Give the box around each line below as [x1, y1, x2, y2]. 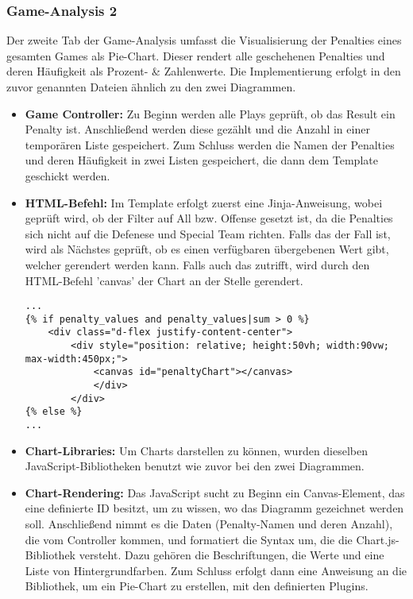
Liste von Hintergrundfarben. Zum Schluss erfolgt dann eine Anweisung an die [25, 562, 407, 578]
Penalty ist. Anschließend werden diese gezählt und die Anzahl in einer [25, 121, 370, 137]
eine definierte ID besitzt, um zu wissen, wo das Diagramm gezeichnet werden [25, 500, 404, 516]
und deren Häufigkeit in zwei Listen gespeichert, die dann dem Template [25, 152, 378, 168]
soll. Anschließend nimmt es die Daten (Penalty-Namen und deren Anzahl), [25, 516, 393, 532]
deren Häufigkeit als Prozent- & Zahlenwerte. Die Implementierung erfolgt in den [6, 63, 401, 79]
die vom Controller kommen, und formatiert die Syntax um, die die [25, 531, 353, 547]
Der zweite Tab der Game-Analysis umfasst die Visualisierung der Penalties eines [6, 32, 402, 48]
